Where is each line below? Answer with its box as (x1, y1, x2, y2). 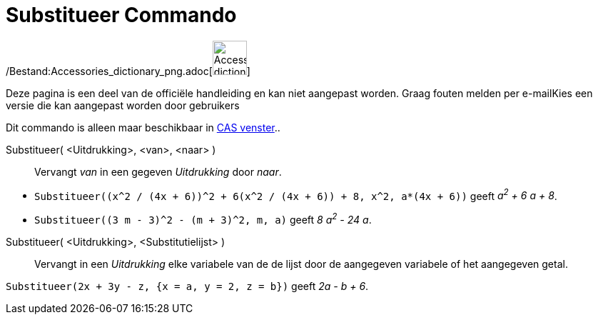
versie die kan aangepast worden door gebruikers (6, 99, 240, 111)
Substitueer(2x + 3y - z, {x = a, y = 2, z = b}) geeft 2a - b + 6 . (6, 280, 369, 293)
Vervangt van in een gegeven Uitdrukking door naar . (34, 165, 282, 178)
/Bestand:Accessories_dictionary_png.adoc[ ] (6, 64, 250, 77)
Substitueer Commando (6, 3, 237, 27)
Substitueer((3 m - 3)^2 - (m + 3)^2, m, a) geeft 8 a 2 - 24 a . (34, 211, 372, 226)
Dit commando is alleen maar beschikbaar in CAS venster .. (6, 121, 280, 134)
